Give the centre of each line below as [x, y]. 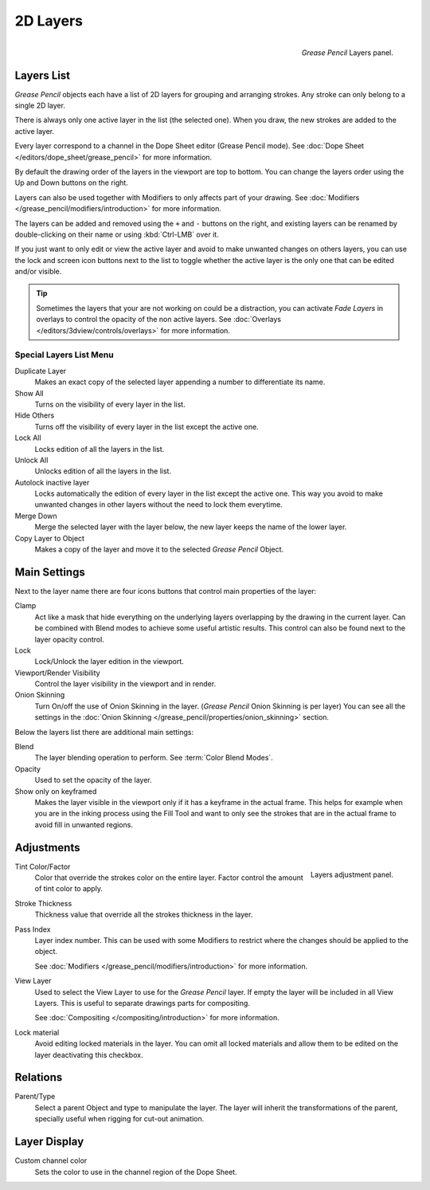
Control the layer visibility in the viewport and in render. [125, 684]
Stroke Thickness [43, 903]
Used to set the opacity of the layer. [93, 780]
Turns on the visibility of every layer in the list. [110, 404]
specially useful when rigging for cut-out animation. [119, 1119]
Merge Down [36, 516]
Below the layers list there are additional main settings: [104, 732]
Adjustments [47, 848]
